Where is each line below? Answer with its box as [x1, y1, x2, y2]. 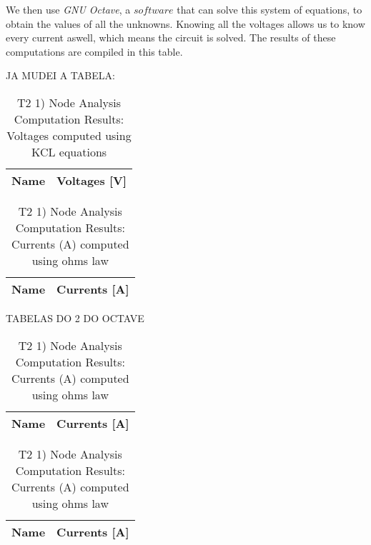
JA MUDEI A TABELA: [6, 68, 115, 83]
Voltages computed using [6, 126, 132, 144]
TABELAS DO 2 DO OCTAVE [6, 310, 144, 325]
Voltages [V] [56, 171, 127, 189]
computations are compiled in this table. [6, 44, 183, 59]
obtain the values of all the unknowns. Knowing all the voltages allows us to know [6, 16, 365, 31]
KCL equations [31, 143, 107, 160]
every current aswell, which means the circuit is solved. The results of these [6, 30, 336, 45]
